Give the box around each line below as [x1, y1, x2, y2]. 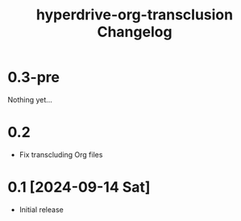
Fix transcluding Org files [19, 149, 103, 159]
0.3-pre [7, 69, 60, 86]
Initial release [19, 204, 64, 215]
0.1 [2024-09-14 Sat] [7, 178, 151, 197]
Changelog [97, 23, 172, 41]
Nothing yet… [7, 94, 53, 104]
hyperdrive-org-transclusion [35, 6, 234, 24]
